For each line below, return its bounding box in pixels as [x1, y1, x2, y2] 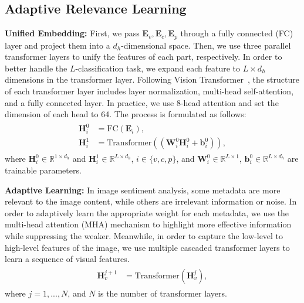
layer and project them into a [5, 39, 110, 51]
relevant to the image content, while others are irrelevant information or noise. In [5, 195, 297, 207]
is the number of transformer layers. [98, 287, 227, 299]
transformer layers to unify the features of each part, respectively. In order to [5, 50, 282, 63]
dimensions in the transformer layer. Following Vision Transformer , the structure [5, 73, 299, 86]
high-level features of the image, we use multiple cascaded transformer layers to [5, 241, 290, 253]
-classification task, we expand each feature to [75, 62, 241, 74]
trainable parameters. [5, 164, 82, 176]
